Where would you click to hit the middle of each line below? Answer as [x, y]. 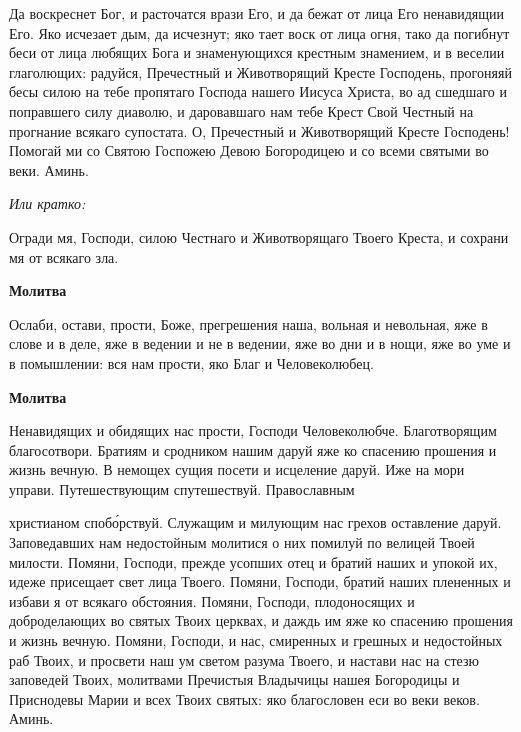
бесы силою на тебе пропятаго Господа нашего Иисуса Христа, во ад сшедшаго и [258, 91]
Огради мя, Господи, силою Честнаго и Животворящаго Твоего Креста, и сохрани [259, 236]
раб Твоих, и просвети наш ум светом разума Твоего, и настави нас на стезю [244, 659]
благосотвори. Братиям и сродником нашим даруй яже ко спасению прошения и [253, 449]
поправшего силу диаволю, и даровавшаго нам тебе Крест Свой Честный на [241, 110]
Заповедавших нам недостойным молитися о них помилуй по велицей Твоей [242, 542]
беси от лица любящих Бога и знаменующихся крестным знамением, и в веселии [257, 52]
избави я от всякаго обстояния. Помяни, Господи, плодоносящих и [212, 600]
